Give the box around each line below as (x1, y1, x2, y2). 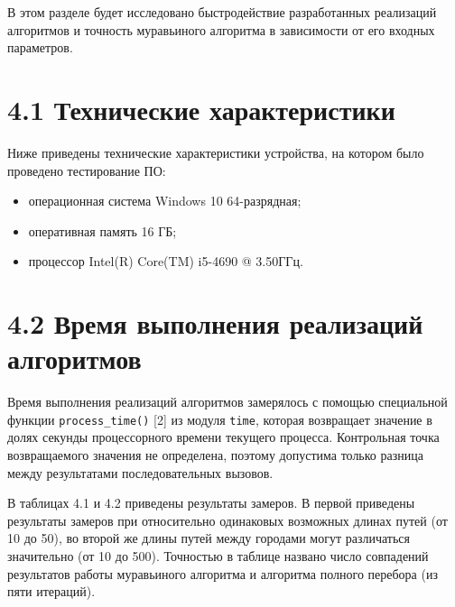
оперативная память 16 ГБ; (28, 221, 177, 240)
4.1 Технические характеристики (7, 90, 395, 127)
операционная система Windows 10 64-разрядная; (28, 191, 302, 210)
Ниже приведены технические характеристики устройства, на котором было (7, 143, 424, 161)
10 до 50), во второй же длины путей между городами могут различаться (7, 529, 411, 547)
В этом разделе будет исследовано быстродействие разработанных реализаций (7, 3, 437, 21)
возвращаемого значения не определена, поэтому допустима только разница (7, 446, 423, 464)
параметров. (7, 38, 73, 57)
